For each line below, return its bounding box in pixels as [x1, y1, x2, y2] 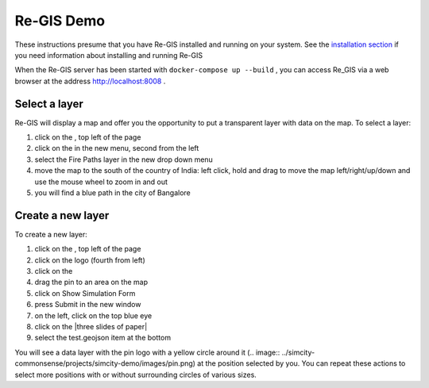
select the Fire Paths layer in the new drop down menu [34, 155, 214, 164]
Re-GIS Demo [14, 12, 106, 29]
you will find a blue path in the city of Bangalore [34, 187, 191, 198]
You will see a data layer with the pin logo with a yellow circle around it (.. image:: [14, 348, 280, 357]
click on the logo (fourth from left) [34, 255, 146, 265]
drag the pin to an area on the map [34, 278, 149, 287]
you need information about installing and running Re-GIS [14, 50, 203, 60]
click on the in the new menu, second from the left [34, 144, 199, 153]
